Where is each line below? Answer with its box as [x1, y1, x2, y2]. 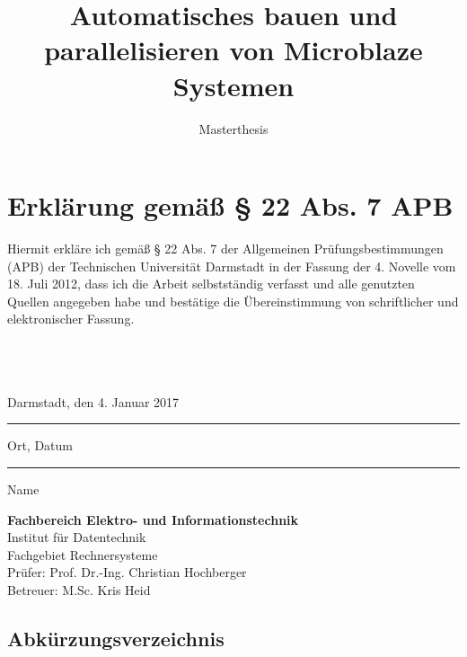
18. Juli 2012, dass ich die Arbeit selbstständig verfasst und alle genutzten [7, 274, 415, 293]
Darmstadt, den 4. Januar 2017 [7, 392, 180, 411]
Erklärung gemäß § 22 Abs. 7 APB [7, 187, 454, 224]
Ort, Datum [7, 436, 73, 455]
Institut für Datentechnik [7, 528, 146, 546]
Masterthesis [198, 119, 269, 138]
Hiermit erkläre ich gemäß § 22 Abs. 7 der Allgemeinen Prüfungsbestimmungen [7, 239, 444, 258]
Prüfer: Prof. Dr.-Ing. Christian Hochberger [7, 563, 247, 582]
